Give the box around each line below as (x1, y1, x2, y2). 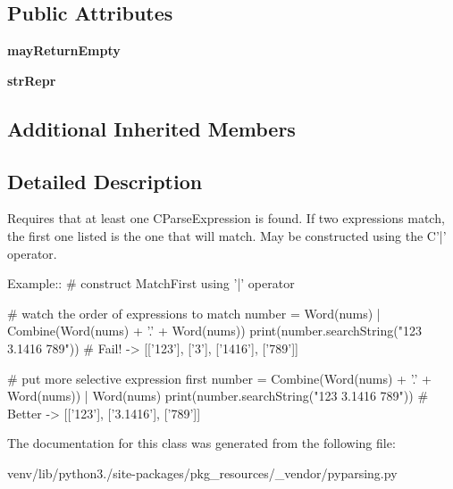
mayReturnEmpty (7, 41, 121, 60)
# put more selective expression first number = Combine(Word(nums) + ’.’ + (7, 369, 432, 387)
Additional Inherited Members (7, 114, 296, 142)
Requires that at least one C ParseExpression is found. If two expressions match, (7, 209, 445, 228)
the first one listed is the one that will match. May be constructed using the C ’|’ (7, 226, 447, 244)
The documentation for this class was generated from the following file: (7, 434, 396, 452)
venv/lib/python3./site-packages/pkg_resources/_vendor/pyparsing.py (7, 463, 398, 482)
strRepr (7, 70, 56, 89)
